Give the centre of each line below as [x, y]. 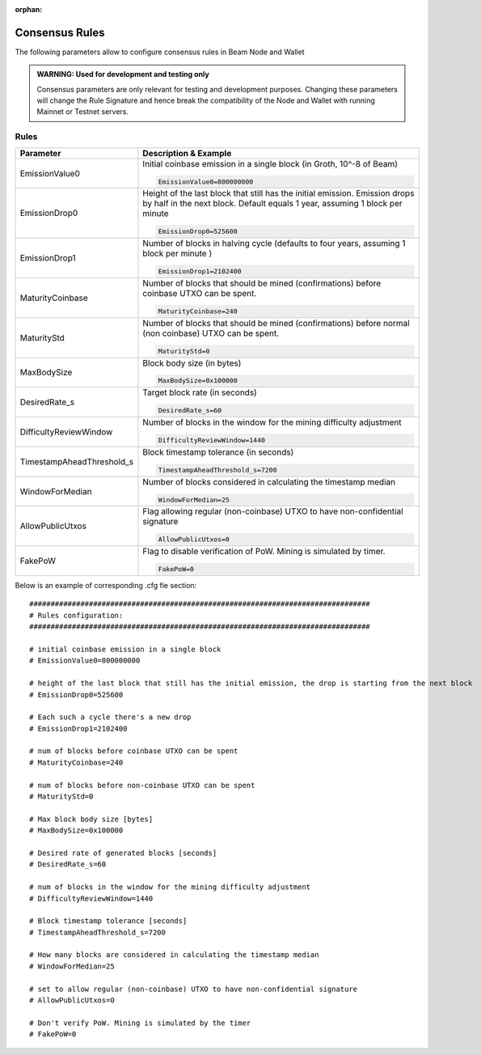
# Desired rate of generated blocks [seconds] [123, 853]
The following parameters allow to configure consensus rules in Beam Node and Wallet [160, 52]
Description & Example [187, 153]
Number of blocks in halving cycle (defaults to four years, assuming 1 [274, 244]
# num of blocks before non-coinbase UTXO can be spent [142, 785]
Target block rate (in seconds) [200, 392]
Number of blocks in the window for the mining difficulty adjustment [272, 422]
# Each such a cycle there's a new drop [110, 717]
